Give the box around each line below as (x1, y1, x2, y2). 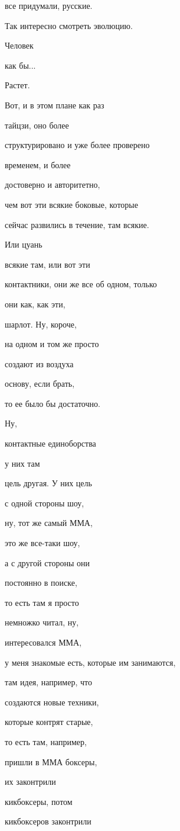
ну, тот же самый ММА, (5, 516, 93, 529)
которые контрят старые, (5, 716, 93, 728)
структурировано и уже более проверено (5, 139, 150, 151)
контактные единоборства (5, 437, 96, 450)
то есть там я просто (5, 596, 79, 608)
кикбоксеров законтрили (5, 815, 91, 827)
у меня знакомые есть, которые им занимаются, (5, 656, 176, 668)
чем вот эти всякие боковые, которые (5, 198, 138, 210)
